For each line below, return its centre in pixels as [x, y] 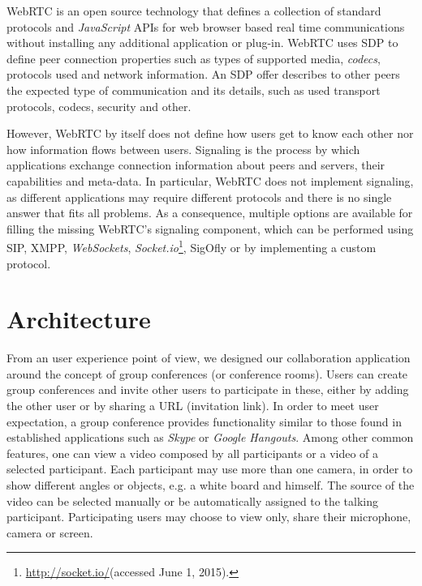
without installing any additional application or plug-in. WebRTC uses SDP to [202, 43]
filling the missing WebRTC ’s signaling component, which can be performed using [210, 228]
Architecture [79, 319]
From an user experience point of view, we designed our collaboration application [209, 358]
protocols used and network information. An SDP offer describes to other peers [203, 74]
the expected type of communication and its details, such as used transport [194, 90]
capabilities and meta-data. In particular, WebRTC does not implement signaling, [210, 180]
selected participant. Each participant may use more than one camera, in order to [210, 469]
